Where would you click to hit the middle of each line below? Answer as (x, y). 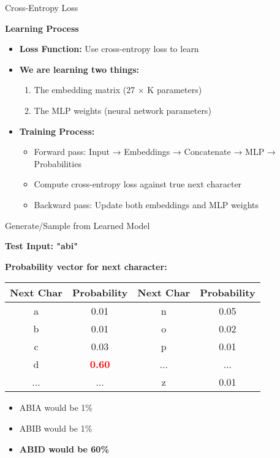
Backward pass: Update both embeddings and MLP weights (146, 204)
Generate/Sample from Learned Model (78, 225)
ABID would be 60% (64, 449)
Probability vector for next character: (86, 266)
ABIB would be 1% (56, 428)
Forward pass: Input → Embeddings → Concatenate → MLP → (155, 152)
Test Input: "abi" (41, 246)
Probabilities (58, 163)
